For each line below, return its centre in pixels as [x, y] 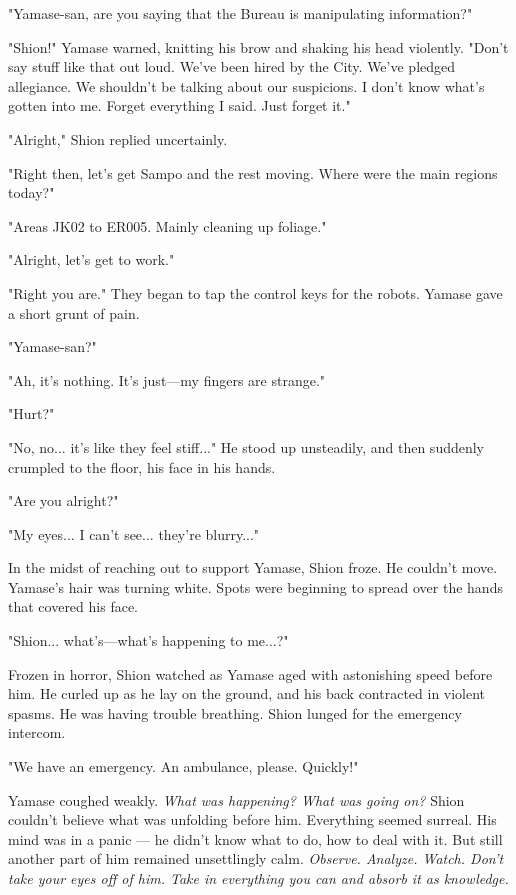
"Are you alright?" [63, 500]
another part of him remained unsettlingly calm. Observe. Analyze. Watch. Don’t [256, 858]
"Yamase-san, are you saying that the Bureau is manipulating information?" [240, 13]
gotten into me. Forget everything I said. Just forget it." [179, 105]
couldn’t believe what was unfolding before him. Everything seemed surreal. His [252, 819]
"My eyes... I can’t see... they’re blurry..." [134, 533]
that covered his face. [73, 606]
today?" [31, 192]
